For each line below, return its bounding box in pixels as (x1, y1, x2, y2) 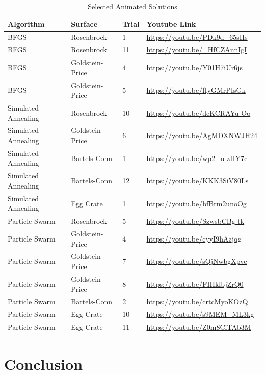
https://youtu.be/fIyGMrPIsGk (146, 85, 246, 95)
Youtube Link (146, 18, 196, 29)
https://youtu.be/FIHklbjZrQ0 (146, 278, 244, 289)
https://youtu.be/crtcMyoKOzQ (146, 296, 248, 307)
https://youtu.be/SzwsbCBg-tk (146, 216, 245, 226)
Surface (71, 18, 98, 29)
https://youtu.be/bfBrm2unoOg (146, 198, 247, 208)
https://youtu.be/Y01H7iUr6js (146, 62, 243, 72)
